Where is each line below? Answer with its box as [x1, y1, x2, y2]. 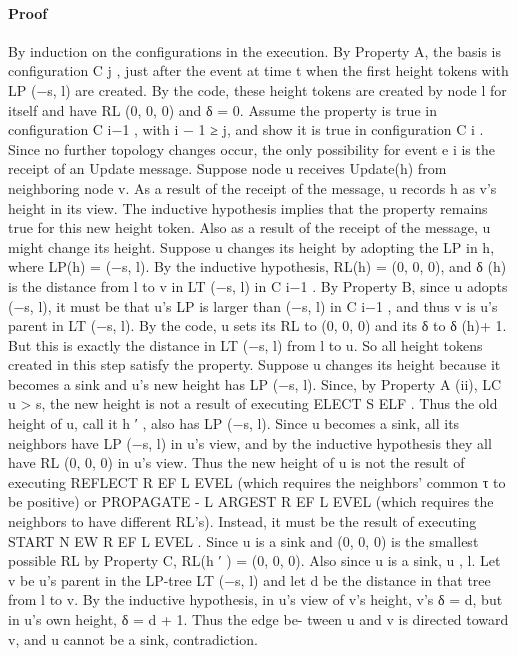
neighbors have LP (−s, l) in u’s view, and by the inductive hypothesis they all [8, 432, 492, 453]
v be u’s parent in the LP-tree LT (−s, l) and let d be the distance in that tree [8, 569, 491, 590]
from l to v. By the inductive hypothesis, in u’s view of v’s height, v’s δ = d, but [8, 589, 503, 610]
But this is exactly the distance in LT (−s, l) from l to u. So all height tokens [8, 334, 483, 355]
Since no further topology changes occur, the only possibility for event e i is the [8, 138, 495, 159]
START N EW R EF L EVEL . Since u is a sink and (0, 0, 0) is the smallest [8, 530, 479, 551]
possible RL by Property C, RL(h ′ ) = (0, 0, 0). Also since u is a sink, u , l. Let [8, 550, 501, 571]
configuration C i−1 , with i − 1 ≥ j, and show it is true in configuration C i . [8, 119, 484, 140]
